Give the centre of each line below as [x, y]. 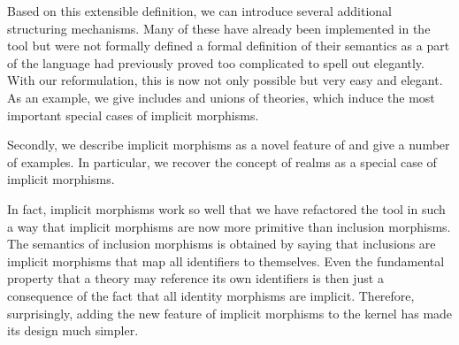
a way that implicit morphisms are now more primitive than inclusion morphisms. [229, 226]
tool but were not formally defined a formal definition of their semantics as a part [229, 46]
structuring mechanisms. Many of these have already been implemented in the [219, 28]
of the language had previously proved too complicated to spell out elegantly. [216, 62]
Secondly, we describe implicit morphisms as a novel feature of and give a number [229, 145]
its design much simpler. [73, 330]
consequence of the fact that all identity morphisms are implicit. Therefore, [211, 295]
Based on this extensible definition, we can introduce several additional [199, 11]
